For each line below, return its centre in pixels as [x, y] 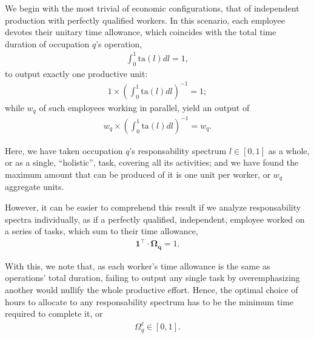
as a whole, [289, 150]
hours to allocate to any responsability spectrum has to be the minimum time [149, 301]
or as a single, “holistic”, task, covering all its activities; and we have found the [152, 162]
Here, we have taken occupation [64, 150]
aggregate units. [35, 187]
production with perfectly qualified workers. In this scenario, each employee [145, 20]
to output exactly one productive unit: [76, 73]
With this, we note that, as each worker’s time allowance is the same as [138, 265]
